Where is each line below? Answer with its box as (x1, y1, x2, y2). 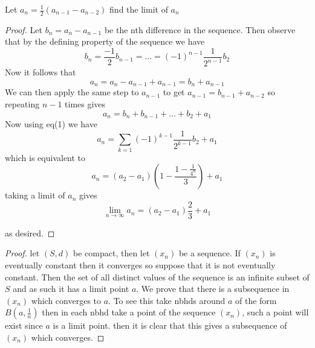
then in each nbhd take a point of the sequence (42, 306, 216, 318)
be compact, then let (73, 247, 150, 259)
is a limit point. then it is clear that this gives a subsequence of (53, 319, 287, 332)
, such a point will (242, 306, 309, 318)
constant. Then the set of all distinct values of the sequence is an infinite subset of (5, 270, 310, 283)
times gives (65, 98, 106, 110)
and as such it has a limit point (13, 282, 129, 295)
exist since (5, 319, 43, 332)
